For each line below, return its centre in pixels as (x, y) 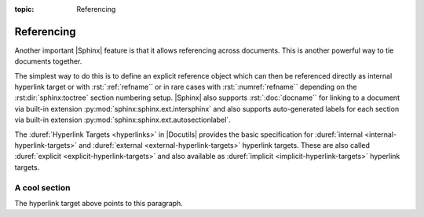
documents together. (48, 61)
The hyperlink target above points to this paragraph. (99, 203)
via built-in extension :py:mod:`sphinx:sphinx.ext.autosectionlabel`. (122, 120)
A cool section (42, 187)
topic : (24, 9)
